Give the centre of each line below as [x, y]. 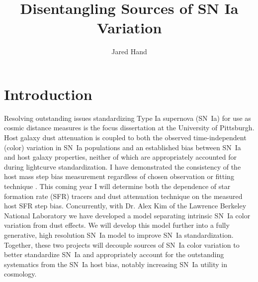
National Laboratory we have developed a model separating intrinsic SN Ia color [127, 215]
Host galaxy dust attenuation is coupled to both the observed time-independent [125, 138]
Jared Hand [129, 51]
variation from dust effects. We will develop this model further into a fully [117, 225]
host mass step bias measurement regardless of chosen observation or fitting [119, 176]
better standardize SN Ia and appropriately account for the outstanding [114, 254]
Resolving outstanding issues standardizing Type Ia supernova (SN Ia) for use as [128, 118]
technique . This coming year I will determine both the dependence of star [117, 186]
